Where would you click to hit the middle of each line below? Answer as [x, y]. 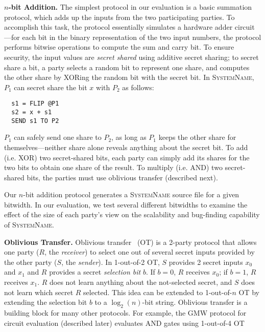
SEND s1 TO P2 [35, 121]
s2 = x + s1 [32, 112]
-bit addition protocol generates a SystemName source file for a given [131, 194]
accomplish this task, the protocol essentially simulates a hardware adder [118, 27]
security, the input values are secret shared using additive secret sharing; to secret [131, 57]
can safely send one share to [58, 137]
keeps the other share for [197, 137]
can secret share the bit [51, 87]
